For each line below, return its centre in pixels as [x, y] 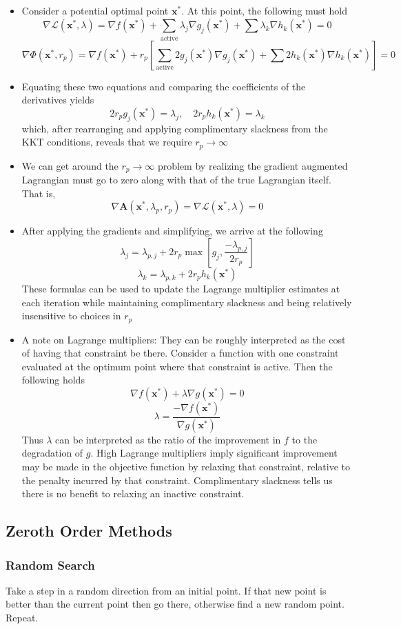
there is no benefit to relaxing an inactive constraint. [133, 493]
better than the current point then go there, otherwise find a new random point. [175, 604]
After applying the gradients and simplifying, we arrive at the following [172, 231]
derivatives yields [58, 100]
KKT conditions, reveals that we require [107, 142]
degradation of [52, 453]
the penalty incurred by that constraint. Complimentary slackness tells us [177, 480]
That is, [39, 193]
